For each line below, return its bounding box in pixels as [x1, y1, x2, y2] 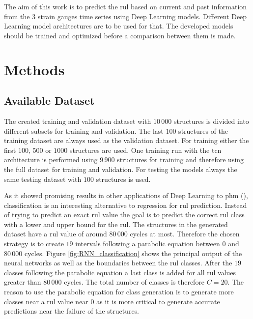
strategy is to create [4, 238, 64, 249]
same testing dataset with [4, 174, 82, 184]
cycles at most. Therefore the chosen [130, 229, 240, 239]
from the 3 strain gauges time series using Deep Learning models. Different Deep [4, 11, 247, 21]
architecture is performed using [4, 154, 98, 165]
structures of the [178, 125, 228, 136]
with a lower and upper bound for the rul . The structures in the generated [4, 219, 228, 229]
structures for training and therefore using [117, 154, 244, 165]
